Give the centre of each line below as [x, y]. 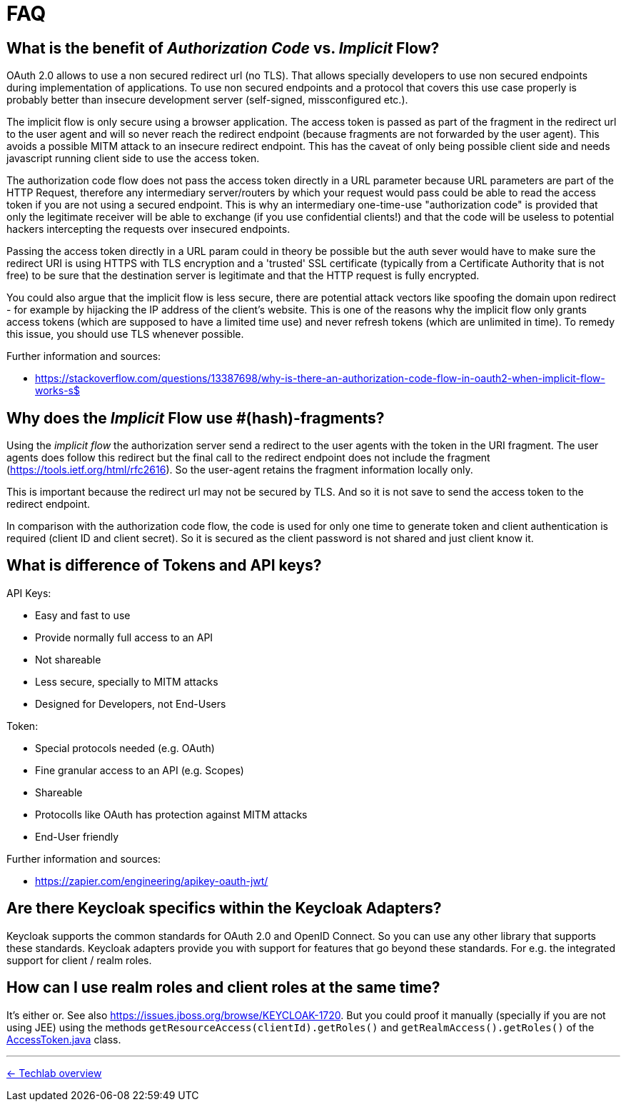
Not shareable [68, 659]
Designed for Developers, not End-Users [131, 703]
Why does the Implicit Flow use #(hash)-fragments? [196, 418]
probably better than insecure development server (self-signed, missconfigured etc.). [207, 100]
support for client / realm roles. [79, 960]
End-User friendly [77, 836]
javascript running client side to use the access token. [133, 159]
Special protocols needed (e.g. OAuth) [125, 748]
